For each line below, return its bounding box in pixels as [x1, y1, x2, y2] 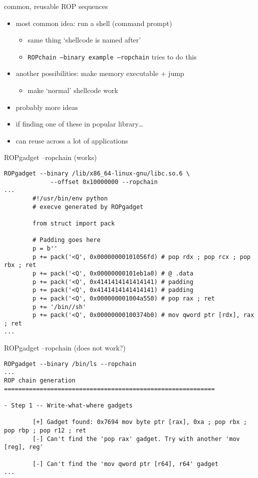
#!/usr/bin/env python [32, 194, 108, 202]
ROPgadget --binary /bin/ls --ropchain [4, 360, 136, 367]
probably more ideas [15, 101, 78, 112]
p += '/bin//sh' [32, 303, 86, 310]
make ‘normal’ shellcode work [27, 85, 118, 95]
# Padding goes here [32, 236, 101, 244]
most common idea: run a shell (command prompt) [15, 17, 172, 28]
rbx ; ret [4, 261, 36, 269]
